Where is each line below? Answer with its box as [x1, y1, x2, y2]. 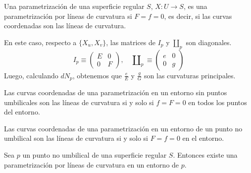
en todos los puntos [188, 97, 247, 107]
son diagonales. [186, 37, 232, 47]
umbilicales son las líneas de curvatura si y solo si [4, 97, 154, 107]
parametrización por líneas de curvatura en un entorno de [4, 159, 179, 170]
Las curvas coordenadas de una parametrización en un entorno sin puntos [4, 87, 227, 98]
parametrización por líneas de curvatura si [4, 10, 132, 21]
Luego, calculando [4, 70, 58, 80]
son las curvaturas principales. [144, 70, 236, 80]
